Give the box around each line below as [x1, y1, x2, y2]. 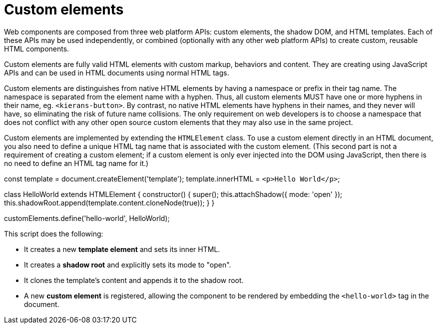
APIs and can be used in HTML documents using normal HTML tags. [4, 68, 229, 77]
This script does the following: [4, 229, 103, 238]
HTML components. [4, 44, 69, 53]
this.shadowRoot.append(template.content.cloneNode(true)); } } [4, 198, 215, 207]
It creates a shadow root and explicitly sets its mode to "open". [24, 260, 231, 269]
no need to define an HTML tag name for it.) [4, 158, 149, 167]
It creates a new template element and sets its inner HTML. [24, 244, 220, 253]
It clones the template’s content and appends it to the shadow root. [24, 275, 244, 284]
